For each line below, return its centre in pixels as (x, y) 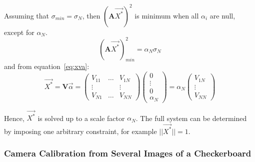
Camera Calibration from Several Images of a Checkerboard (128, 153)
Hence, (14, 118)
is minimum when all (167, 15)
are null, (222, 15)
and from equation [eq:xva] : (47, 66)
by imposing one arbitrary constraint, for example (80, 131)
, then (91, 15)
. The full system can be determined (191, 118)
